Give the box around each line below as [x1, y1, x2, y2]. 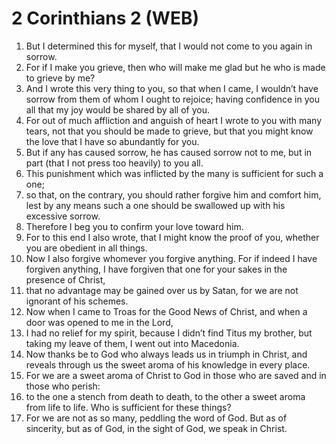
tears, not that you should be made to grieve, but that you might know [25, 125, 314, 137]
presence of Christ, [25, 273, 106, 286]
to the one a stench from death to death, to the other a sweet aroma [25, 390, 306, 402]
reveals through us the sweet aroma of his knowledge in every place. [25, 358, 311, 371]
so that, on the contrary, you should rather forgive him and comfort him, [25, 188, 322, 201]
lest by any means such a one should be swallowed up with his [25, 199, 286, 211]
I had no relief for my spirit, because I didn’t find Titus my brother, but [25, 327, 313, 339]
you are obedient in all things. [25, 242, 148, 254]
